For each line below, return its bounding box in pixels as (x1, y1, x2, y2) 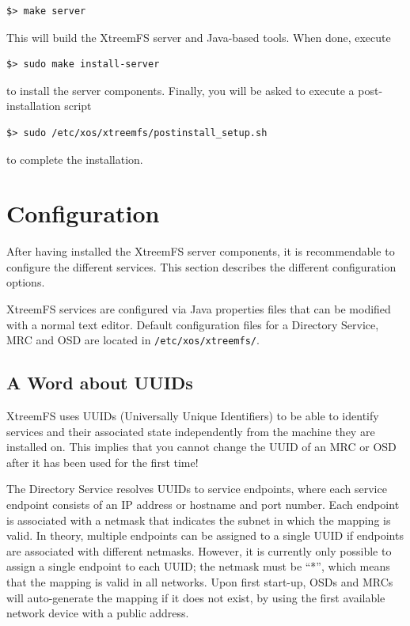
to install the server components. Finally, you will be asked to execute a (6, 82, 355, 98)
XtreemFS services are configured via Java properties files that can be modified (6, 301, 391, 317)
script (64, 97, 92, 114)
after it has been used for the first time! (6, 453, 199, 470)
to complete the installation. (6, 150, 143, 167)
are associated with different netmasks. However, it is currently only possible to (6, 542, 392, 559)
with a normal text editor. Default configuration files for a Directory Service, (6, 316, 379, 332)
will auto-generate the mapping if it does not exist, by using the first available (6, 589, 385, 605)
